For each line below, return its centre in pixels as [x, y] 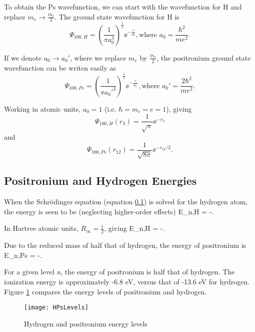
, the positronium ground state [204, 57]
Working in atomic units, [42, 108]
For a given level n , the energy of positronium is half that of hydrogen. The [119, 272]
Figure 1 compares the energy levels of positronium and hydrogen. [105, 291]
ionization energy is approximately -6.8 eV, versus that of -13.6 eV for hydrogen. [127, 282]
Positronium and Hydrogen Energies [100, 181]
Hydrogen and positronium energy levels [86, 323]
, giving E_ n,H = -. [134, 228]
